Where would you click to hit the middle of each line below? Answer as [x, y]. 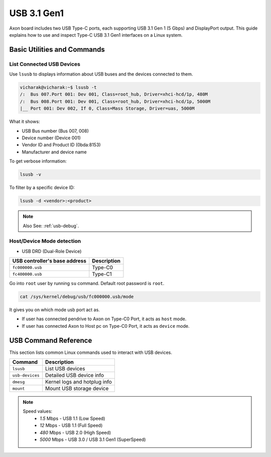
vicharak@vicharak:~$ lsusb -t [58, 87]
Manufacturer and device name [54, 152]
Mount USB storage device [77, 389]
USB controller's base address [49, 261]
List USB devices [65, 369]
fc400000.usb [27, 274]
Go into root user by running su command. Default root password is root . [87, 284]
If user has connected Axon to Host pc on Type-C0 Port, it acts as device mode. [106, 326]
